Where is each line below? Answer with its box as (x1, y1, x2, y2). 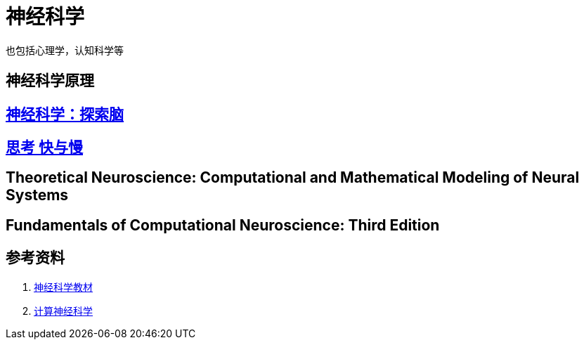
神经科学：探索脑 (6, 105, 124, 123)
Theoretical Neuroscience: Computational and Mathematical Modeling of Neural (6, 169, 580, 187)
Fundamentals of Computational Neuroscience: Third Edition (6, 216, 440, 234)
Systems (6, 186, 69, 204)
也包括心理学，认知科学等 (6, 44, 124, 56)
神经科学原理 (6, 72, 94, 90)
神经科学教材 (34, 280, 93, 293)
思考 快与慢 (6, 138, 83, 157)
